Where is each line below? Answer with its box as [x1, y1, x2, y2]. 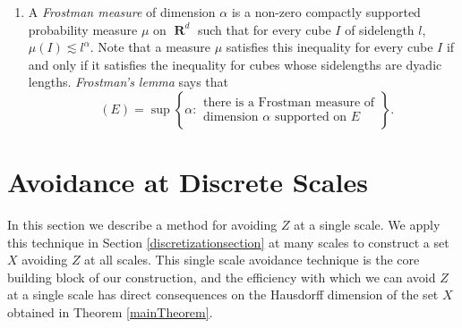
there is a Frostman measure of [203, 96, 375, 109]
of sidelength [345, 20, 415, 38]
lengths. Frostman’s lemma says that [28, 72, 228, 91]
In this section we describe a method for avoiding [7, 215, 278, 234]
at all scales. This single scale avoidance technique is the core [84, 250, 420, 269]
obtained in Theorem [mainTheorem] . [7, 303, 213, 322]
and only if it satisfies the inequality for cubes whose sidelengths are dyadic [28, 55, 442, 73]
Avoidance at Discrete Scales [7, 164, 368, 200]
